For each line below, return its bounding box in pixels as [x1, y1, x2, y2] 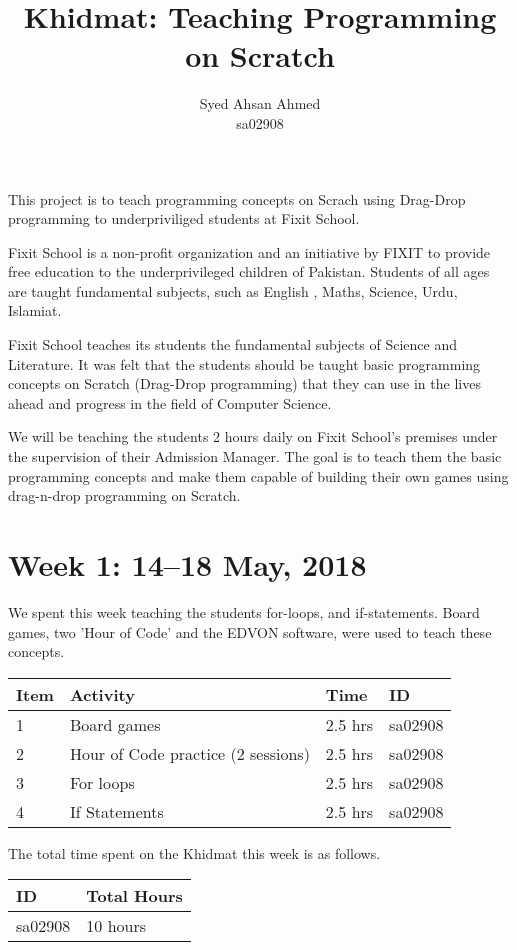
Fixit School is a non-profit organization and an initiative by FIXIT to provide [8, 241, 491, 262]
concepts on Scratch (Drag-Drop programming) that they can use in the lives [8, 373, 481, 394]
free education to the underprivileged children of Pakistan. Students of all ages [8, 261, 490, 282]
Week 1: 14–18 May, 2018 [8, 544, 367, 584]
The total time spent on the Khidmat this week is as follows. [8, 842, 381, 863]
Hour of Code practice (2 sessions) [69, 741, 310, 765]
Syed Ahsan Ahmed [199, 93, 321, 114]
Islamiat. [8, 300, 62, 321]
